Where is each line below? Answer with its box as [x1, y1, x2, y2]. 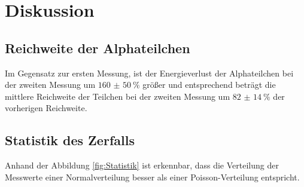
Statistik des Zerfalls [5, 131, 135, 149]
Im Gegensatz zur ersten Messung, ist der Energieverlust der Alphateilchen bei [5, 66, 294, 79]
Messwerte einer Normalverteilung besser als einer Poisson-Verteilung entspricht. [5, 170, 300, 183]
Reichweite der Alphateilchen [5, 38, 190, 57]
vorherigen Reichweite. [5, 102, 87, 114]
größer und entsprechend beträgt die [142, 78, 276, 91]
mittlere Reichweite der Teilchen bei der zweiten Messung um [5, 90, 230, 102]
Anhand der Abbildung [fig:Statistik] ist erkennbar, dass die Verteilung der [5, 159, 279, 171]
